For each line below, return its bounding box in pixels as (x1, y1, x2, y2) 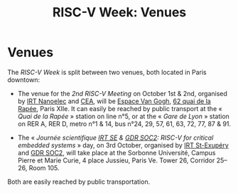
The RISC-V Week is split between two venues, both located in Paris (7, 68, 207, 76)
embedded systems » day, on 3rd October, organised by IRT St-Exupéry (17, 140, 229, 150)
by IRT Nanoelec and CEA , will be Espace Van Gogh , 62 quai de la (17, 97, 211, 105)
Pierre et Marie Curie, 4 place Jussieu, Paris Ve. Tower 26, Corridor (17, 156, 215, 165)
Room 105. (28, 163, 60, 172)
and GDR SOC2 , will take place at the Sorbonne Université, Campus (17, 148, 216, 157)
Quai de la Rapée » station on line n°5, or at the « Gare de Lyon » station (17, 112, 229, 120)
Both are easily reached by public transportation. (7, 177, 151, 186)
